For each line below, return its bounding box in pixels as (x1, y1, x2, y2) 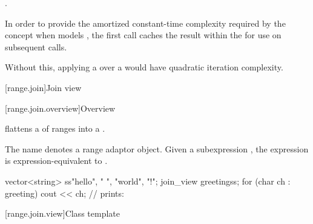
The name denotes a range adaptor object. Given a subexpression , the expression (5, 142, 309, 155)
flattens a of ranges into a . (5, 122, 105, 135)
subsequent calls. (5, 40, 67, 53)
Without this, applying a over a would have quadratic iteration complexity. (5, 61, 283, 73)
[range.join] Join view (5, 81, 82, 93)
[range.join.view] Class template (5, 207, 120, 220)
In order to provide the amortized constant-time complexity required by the (5, 16, 286, 29)
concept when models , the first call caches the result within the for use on (5, 29, 282, 41)
